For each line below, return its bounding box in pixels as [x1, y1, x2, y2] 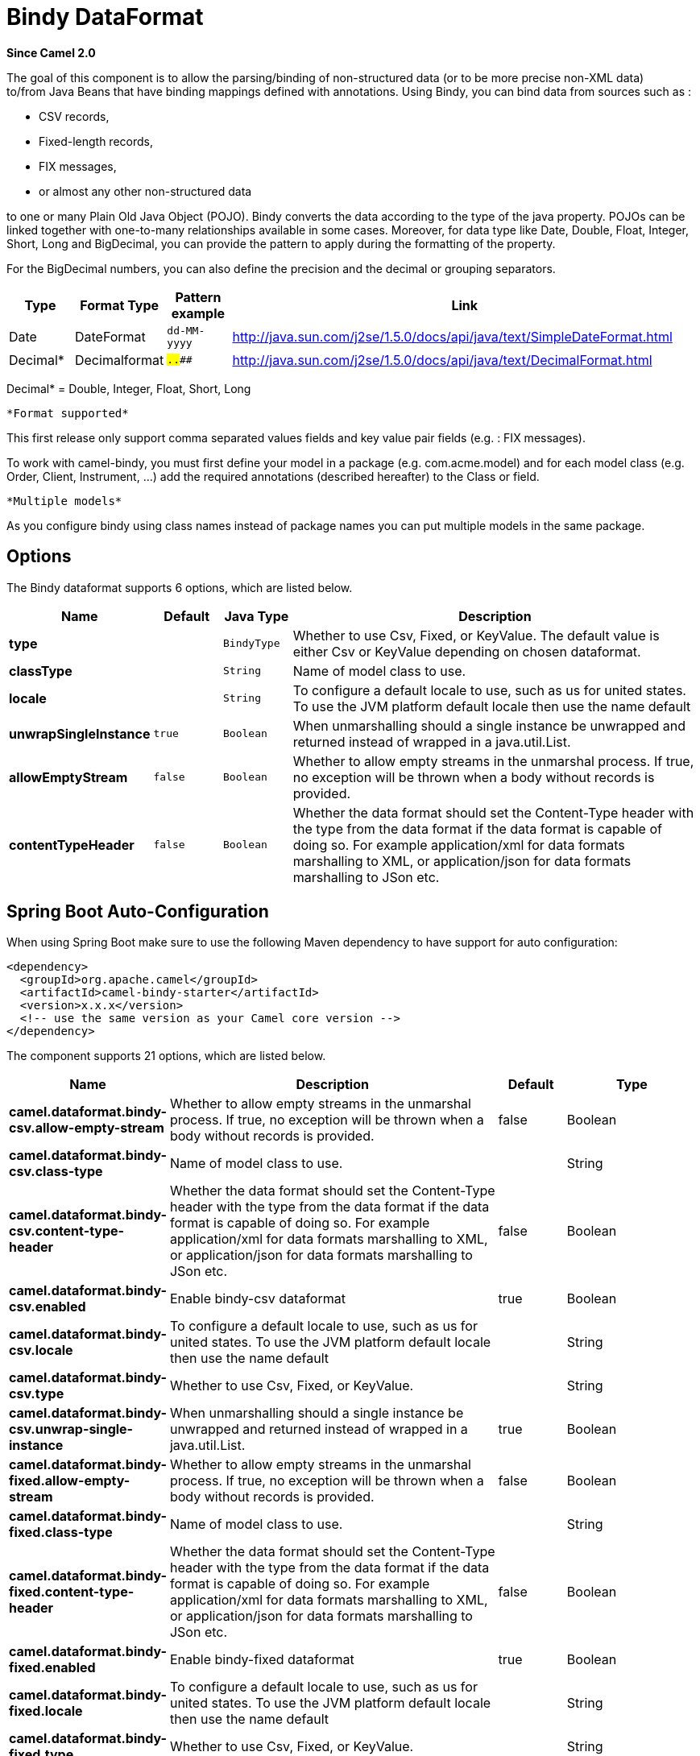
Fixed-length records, [39, 134, 153, 148]
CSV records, [39, 109, 110, 123]
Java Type [224, 607, 289, 624]
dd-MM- [167, 324, 205, 337]
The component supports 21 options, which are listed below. [6, 1049, 326, 1063]
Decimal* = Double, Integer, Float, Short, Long [6, 381, 251, 396]
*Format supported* [6, 406, 129, 420]
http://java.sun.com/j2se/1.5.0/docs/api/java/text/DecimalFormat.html [232, 351, 652, 368]
